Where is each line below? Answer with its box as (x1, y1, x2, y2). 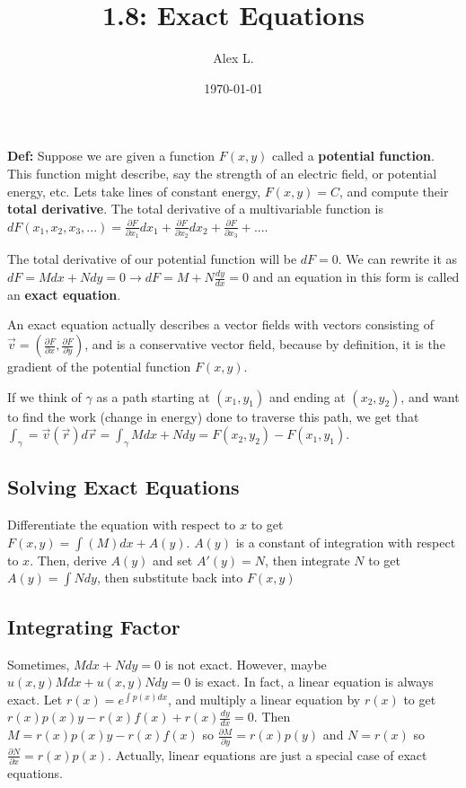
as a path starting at (96, 387, 210, 406)
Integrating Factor (7, 612, 180, 640)
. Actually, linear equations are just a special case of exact (108, 745, 427, 764)
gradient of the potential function (7, 357, 191, 376)
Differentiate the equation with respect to (7, 515, 236, 534)
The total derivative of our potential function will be (7, 250, 297, 268)
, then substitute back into (96, 568, 243, 587)
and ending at (268, 387, 346, 406)
